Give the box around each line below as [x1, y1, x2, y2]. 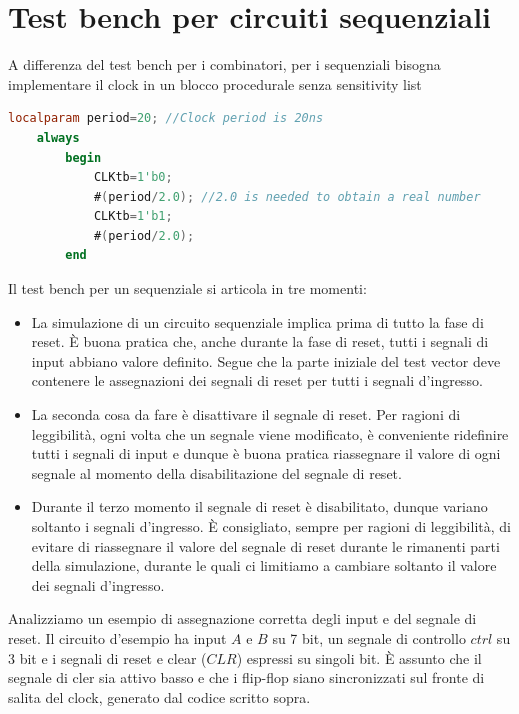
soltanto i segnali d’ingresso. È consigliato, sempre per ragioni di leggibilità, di [31, 516, 511, 536]
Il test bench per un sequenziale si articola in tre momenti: [8, 278, 367, 299]
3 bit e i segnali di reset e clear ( [8, 647, 207, 668]
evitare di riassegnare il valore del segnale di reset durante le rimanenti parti [31, 535, 500, 556]
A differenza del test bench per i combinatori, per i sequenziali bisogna [8, 54, 441, 75]
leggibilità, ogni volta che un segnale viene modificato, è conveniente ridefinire [31, 423, 509, 444]
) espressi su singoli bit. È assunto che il [236, 647, 482, 668]
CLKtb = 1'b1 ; [93, 209, 173, 224]
